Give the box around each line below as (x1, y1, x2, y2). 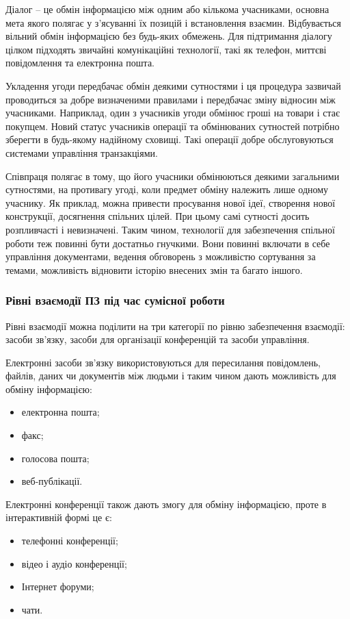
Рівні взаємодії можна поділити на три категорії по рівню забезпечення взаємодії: (5, 318, 345, 333)
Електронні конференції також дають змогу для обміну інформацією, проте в (5, 496, 327, 511)
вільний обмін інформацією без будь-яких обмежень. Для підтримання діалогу (5, 29, 332, 43)
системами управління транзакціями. (5, 145, 158, 160)
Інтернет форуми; (21, 579, 94, 594)
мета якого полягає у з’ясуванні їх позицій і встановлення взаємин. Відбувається (5, 15, 342, 29)
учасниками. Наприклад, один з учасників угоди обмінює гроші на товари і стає (5, 105, 340, 120)
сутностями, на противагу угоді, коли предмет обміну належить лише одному (5, 182, 329, 197)
